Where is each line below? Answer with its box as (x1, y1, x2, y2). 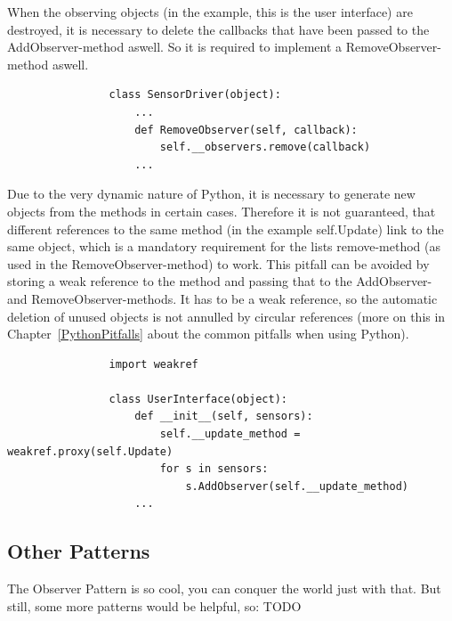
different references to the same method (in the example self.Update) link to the (7, 219, 444, 238)
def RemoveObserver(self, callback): (134, 123, 358, 136)
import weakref (109, 357, 198, 371)
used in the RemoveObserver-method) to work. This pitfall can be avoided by (7, 254, 430, 273)
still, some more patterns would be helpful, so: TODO (7, 596, 302, 615)
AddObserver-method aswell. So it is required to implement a (7, 37, 343, 56)
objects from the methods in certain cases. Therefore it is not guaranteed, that (7, 201, 436, 220)
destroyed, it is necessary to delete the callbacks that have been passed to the (7, 20, 430, 38)
